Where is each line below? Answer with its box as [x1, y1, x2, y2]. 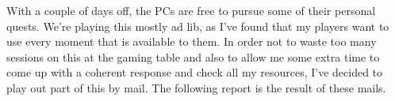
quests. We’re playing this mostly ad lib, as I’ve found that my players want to [6, 17, 389, 34]
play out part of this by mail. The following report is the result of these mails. [6, 79, 386, 95]
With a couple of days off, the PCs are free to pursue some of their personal [6, 2, 376, 18]
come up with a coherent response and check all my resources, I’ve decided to [6, 64, 383, 80]
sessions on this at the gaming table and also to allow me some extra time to [6, 48, 380, 65]
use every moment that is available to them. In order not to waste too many [6, 33, 377, 50]
